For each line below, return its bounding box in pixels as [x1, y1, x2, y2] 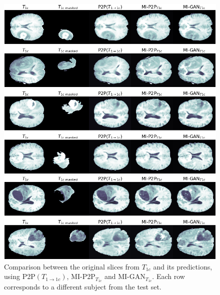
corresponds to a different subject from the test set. [4, 281, 161, 292]
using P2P [4, 271, 35, 281]
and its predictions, [153, 261, 212, 271]
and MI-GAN [104, 271, 145, 281]
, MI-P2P [66, 271, 95, 281]
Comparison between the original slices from [4, 261, 139, 271]
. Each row [152, 271, 185, 281]
